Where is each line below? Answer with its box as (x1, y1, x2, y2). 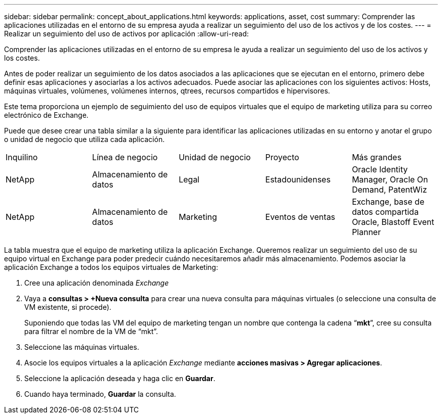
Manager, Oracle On (352, 174, 428, 184)
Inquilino (6, 152, 38, 162)
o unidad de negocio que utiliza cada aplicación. (4, 135, 165, 144)
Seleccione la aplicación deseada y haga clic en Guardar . (24, 374, 215, 383)
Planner (352, 227, 381, 237)
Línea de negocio (92, 152, 158, 162)
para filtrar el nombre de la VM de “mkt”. (24, 327, 158, 336)
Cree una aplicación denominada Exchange (24, 278, 169, 287)
